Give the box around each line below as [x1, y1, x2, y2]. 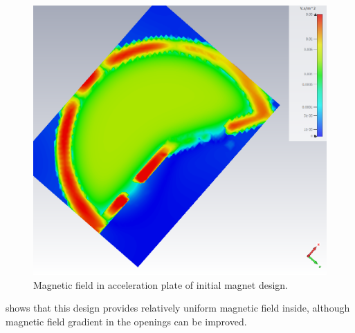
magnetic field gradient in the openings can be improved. [6, 314, 247, 328]
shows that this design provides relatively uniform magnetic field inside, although [6, 301, 350, 315]
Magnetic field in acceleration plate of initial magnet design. [33, 277, 289, 292]
